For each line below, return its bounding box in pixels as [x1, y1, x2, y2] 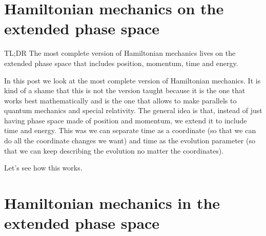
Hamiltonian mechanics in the [4, 192, 220, 213]
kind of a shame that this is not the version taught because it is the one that [4, 85, 245, 96]
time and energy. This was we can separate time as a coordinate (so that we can [4, 125, 256, 136]
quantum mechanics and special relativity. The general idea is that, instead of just [4, 105, 262, 116]
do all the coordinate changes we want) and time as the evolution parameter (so [4, 135, 255, 146]
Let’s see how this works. [4, 162, 83, 173]
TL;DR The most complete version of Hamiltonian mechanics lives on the [4, 48, 236, 58]
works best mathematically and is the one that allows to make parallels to [4, 95, 237, 105]
